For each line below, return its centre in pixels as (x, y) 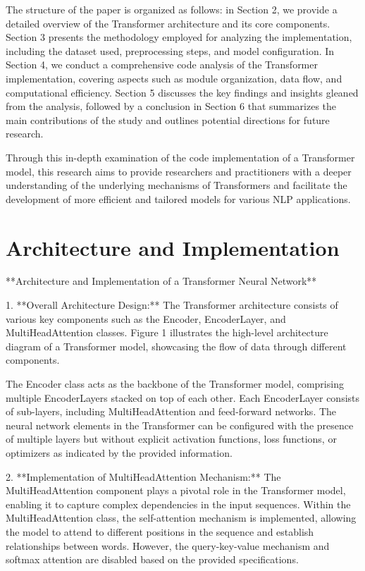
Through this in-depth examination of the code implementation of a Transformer (180, 157)
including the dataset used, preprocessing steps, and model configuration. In (170, 50)
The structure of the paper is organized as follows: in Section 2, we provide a (172, 9)
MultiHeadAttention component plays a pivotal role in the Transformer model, (176, 490)
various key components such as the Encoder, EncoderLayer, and (146, 318)
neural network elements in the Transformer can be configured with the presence (180, 425)
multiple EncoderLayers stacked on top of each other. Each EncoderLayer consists (183, 397)
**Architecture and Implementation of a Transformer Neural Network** (161, 281)
